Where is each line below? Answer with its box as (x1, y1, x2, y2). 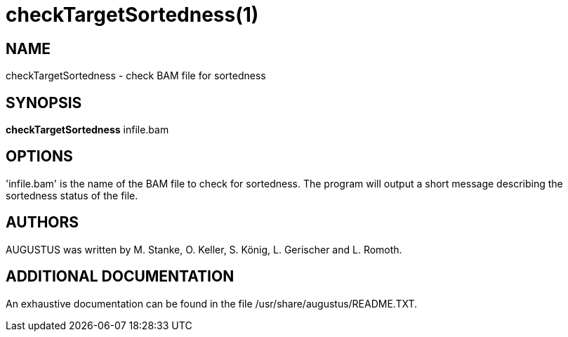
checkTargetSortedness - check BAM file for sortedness (6, 70, 266, 82)
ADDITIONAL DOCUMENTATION (6, 267, 235, 286)
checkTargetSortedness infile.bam (6, 124, 169, 136)
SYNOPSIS (6, 93, 82, 112)
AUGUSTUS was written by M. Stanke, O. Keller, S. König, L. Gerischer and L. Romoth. (6, 243, 402, 256)
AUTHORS (6, 213, 79, 232)
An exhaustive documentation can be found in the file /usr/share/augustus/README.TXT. (6, 297, 418, 310)
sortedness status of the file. (6, 189, 138, 201)
